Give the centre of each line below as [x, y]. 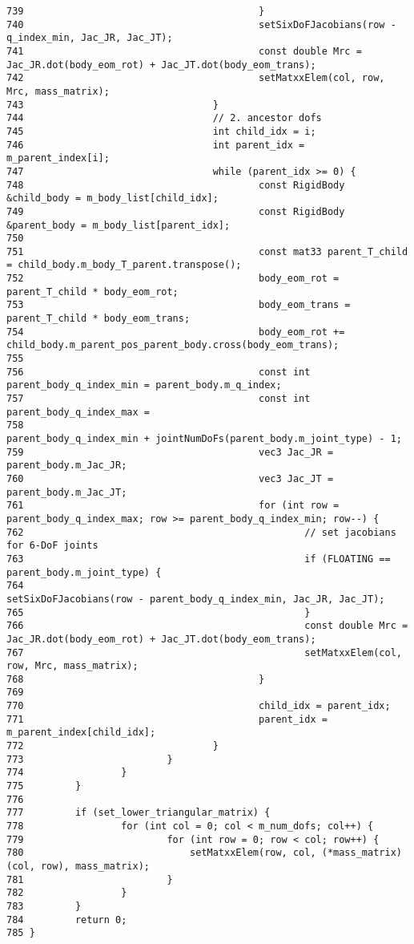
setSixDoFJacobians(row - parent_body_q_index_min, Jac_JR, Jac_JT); [196, 599]
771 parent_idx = [167, 719]
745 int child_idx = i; [161, 131]
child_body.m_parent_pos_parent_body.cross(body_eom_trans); [173, 345]
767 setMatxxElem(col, [204, 652]
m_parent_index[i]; [58, 158]
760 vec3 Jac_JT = [170, 478]
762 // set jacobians [201, 532]
